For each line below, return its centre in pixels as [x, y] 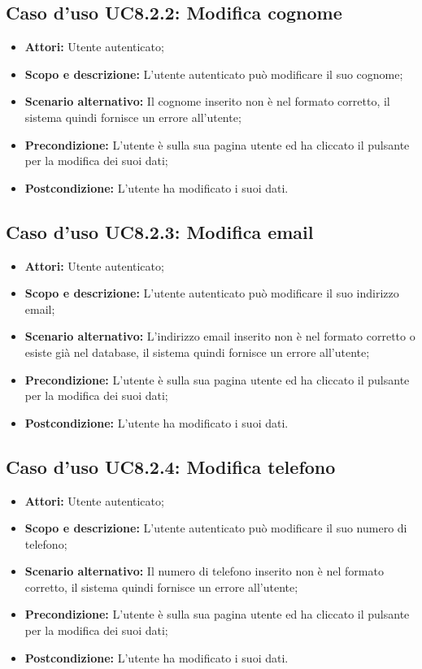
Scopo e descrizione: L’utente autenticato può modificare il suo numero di [216, 528]
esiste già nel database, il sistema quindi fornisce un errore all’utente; [197, 352]
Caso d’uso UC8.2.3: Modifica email [160, 231]
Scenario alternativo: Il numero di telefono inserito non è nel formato [204, 571]
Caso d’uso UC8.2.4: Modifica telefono [171, 466]
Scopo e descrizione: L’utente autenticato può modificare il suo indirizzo [212, 293]
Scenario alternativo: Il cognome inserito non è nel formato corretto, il [207, 101]
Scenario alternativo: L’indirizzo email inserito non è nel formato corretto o [220, 336]
